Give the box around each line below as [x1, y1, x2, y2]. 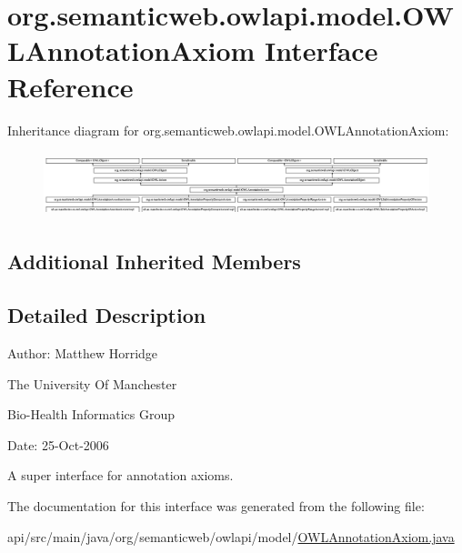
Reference [7, 67, 134, 105]
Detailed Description [7, 301, 206, 329]
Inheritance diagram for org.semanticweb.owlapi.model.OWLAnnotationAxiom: [7, 120, 449, 139]
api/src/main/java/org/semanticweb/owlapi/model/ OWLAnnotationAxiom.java [7, 527, 455, 546]
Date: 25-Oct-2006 [7, 435, 109, 454]
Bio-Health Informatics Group [7, 405, 176, 424]
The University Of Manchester [7, 374, 177, 393]
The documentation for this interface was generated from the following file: [7, 496, 425, 515]
